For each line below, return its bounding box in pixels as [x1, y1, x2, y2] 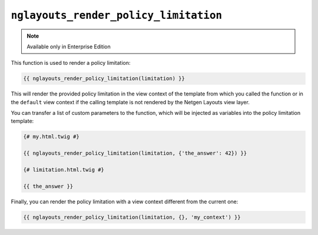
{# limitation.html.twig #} [23, 167, 104, 173]
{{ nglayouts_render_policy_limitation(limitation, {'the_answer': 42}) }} [23, 150, 247, 157]
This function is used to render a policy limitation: [11, 59, 131, 67]
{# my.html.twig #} [23, 133, 79, 140]
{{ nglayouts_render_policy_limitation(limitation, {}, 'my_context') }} [23, 214, 241, 220]
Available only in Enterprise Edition [26, 43, 111, 50]
